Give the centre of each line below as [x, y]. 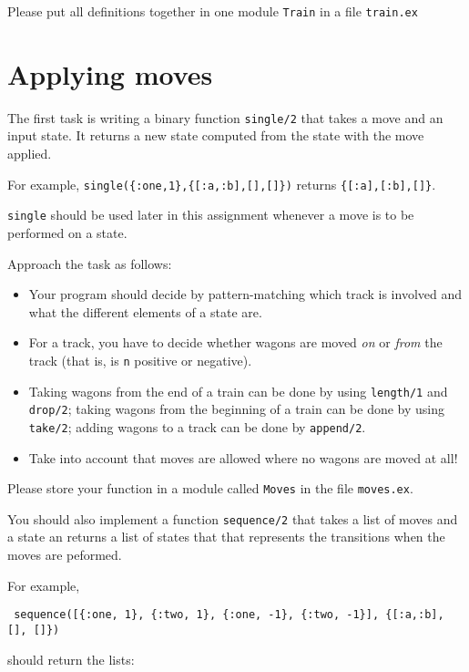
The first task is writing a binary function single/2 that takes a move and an [225, 117]
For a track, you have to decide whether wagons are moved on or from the [235, 342]
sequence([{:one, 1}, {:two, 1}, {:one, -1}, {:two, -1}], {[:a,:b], [229, 615]
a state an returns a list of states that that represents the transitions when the [226, 537]
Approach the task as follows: [90, 263]
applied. [30, 154]
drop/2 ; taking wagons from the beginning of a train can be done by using [237, 409]
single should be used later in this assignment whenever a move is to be [211, 215]
